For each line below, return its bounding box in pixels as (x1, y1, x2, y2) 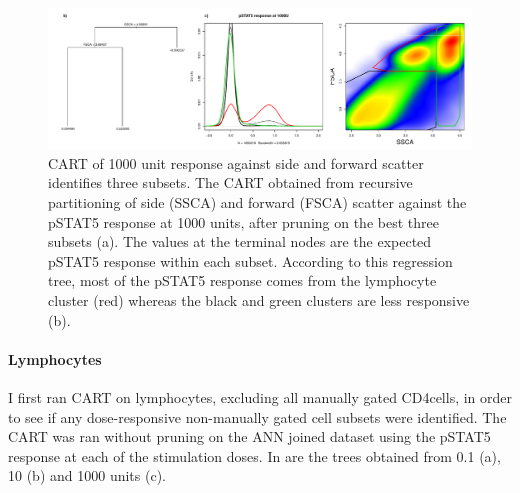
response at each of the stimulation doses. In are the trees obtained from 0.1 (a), (8, 445, 501, 466)
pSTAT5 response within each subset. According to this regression (48, 250, 453, 271)
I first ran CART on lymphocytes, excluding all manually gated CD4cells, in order (8, 386, 513, 407)
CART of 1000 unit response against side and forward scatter (48, 152, 424, 173)
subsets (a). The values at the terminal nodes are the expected (48, 231, 432, 252)
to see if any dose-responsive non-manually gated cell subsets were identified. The (8, 406, 507, 427)
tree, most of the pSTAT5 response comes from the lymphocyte (48, 270, 437, 291)
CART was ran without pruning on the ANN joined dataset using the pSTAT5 (8, 426, 491, 447)
